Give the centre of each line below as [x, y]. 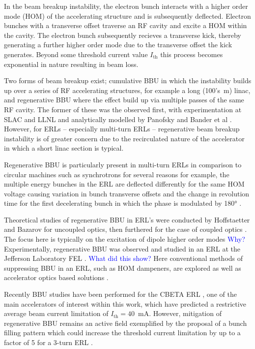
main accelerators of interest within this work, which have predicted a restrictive [125, 303]
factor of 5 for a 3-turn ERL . [48, 342]
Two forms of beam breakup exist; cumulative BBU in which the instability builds [128, 80]
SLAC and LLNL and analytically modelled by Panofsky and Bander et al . [118, 119]
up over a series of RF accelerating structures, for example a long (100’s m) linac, [127, 90]
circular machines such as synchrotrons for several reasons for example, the [117, 174]
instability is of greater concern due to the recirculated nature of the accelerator [124, 138]
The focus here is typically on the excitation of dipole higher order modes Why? [125, 239]
